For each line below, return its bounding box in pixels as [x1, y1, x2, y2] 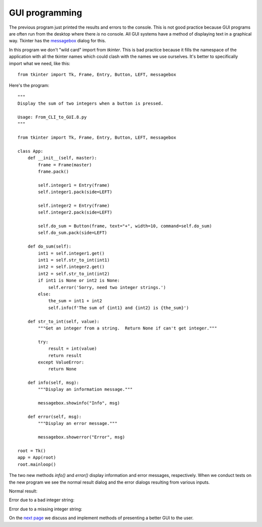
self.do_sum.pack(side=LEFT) [38, 230, 108, 236]
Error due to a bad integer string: [9, 497, 75, 503]
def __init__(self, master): [27, 155, 97, 161]
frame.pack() [38, 168, 69, 174]
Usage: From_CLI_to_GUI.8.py [17, 114, 87, 120]
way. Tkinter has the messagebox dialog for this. [9, 38, 106, 44]
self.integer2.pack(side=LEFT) [38, 210, 113, 215]
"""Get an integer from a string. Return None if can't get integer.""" [38, 325, 217, 331]
